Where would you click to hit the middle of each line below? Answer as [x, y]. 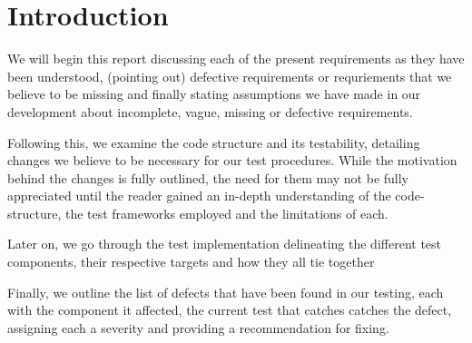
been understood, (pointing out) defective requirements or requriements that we [230, 76]
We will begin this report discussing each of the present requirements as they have [236, 59]
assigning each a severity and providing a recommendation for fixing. [198, 327]
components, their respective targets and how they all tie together [191, 262]
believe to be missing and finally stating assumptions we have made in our [214, 94]
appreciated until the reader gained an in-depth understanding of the [199, 196]
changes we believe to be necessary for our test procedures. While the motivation [232, 160]
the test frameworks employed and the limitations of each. [226, 213]
